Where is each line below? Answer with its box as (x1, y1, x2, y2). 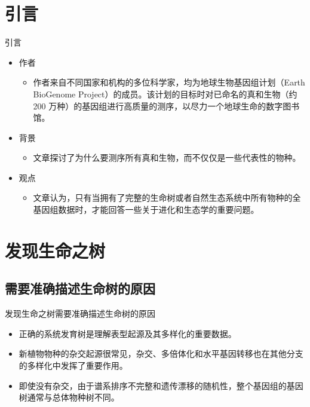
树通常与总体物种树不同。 (19, 391, 119, 403)
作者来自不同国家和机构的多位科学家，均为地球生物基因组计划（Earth (33, 76, 305, 88)
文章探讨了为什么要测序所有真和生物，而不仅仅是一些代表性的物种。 (33, 151, 301, 164)
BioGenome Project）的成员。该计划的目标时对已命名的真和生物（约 (33, 87, 297, 100)
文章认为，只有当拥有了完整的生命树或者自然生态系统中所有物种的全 (33, 191, 301, 204)
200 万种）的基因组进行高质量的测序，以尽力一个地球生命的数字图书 (33, 99, 300, 112)
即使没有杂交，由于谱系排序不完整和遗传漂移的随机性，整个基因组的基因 (19, 379, 303, 391)
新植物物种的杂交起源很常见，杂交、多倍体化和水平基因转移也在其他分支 (19, 347, 303, 360)
